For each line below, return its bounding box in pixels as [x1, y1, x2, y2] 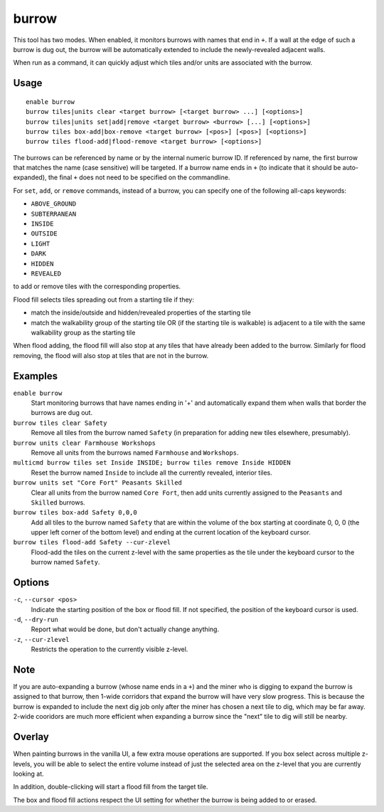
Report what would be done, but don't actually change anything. [31, 625, 220, 633]
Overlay [13, 731, 49, 743]
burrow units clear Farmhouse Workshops [13, 438, 156, 447]
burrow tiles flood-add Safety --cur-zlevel [13, 538, 171, 547]
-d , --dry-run [13, 615, 58, 623]
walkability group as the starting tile [31, 328, 136, 337]
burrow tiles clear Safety [13, 418, 107, 427]
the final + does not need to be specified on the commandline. [48, 173, 230, 181]
